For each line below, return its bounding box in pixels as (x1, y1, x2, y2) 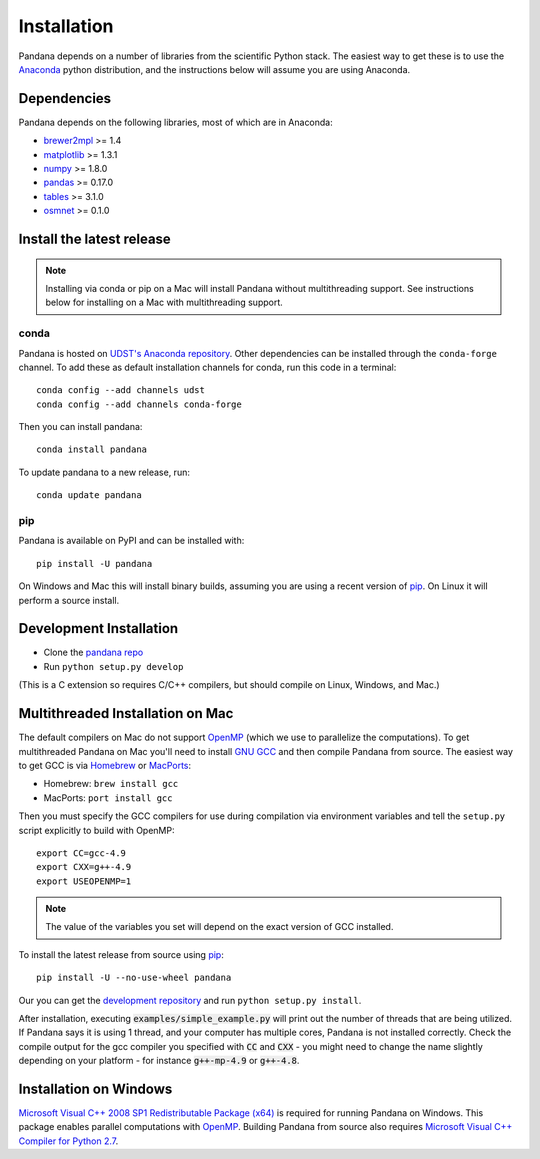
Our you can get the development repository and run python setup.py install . (18, 994, 362, 1006)
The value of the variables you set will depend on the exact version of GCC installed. (45, 921, 394, 933)
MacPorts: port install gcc (43, 791, 173, 804)
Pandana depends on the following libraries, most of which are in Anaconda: (18, 116, 334, 128)
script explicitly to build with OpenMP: (18, 824, 175, 836)
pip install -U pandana (36, 558, 153, 569)
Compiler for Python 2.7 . (18, 1135, 119, 1147)
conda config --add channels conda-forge (36, 398, 242, 410)
